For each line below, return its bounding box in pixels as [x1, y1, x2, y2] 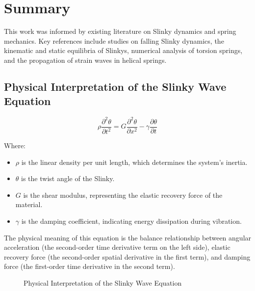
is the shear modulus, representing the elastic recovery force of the [23, 189, 223, 200]
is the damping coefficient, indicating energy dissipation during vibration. [21, 215, 242, 226]
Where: [4, 140, 25, 150]
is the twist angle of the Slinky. [21, 173, 115, 184]
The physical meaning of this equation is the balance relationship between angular [4, 232, 252, 242]
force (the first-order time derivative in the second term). [4, 261, 175, 271]
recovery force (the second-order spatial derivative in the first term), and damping [4, 251, 251, 262]
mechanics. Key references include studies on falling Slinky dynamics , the [4, 35, 224, 46]
